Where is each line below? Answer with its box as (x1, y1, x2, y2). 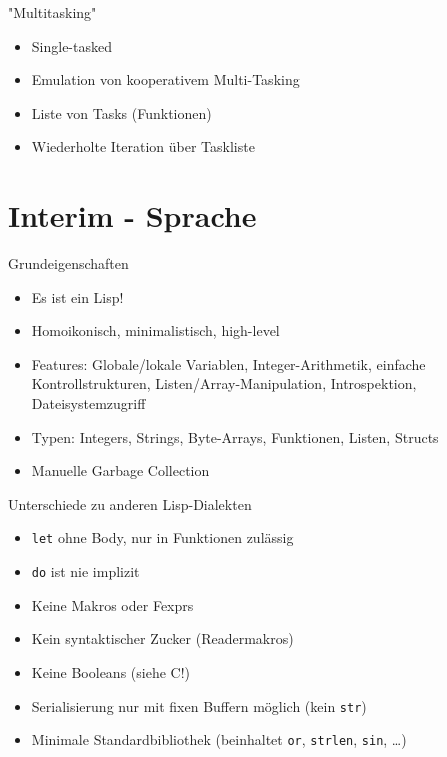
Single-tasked (31, 35, 112, 56)
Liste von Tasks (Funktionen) (31, 102, 212, 123)
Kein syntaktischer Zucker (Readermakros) (31, 628, 294, 649)
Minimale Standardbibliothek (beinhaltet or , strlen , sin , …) (31, 729, 407, 750)
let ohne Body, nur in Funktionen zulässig (31, 527, 294, 548)
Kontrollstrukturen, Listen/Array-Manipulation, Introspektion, (31, 373, 417, 394)
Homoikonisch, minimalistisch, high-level (31, 320, 280, 341)
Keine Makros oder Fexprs (31, 594, 194, 615)
